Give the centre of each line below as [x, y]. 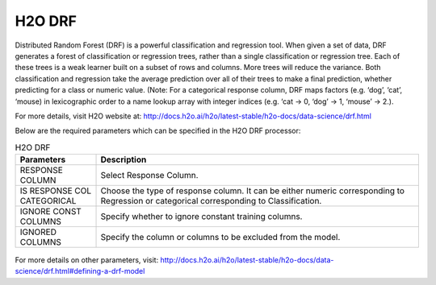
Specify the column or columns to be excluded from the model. [220, 237]
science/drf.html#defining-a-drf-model [80, 271]
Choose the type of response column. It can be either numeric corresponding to [253, 191]
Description [124, 159]
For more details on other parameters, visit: [87, 260]
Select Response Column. [149, 176]
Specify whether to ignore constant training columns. [201, 217]
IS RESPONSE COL [56, 191]
